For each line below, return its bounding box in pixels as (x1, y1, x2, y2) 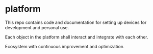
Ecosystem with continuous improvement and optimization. (5, 43, 125, 49)
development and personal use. (5, 24, 69, 30)
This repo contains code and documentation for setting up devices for (5, 19, 147, 25)
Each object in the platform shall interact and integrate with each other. (5, 34, 149, 40)
